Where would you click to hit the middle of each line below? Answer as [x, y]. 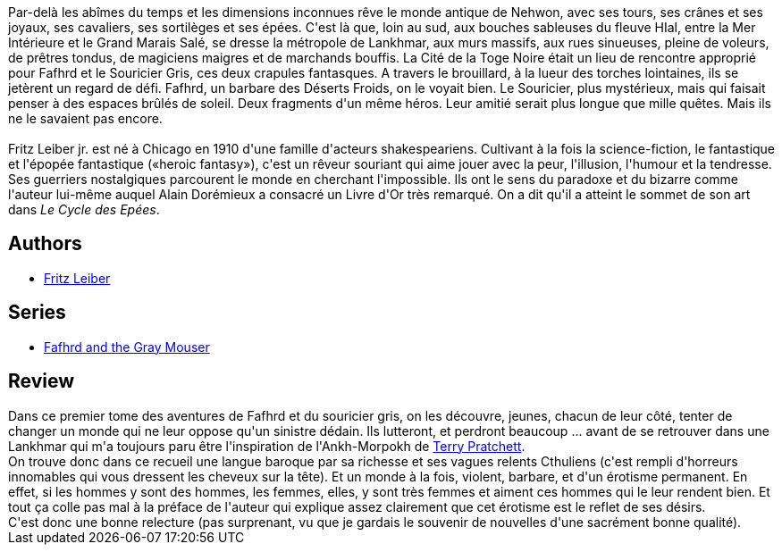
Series [37, 313]
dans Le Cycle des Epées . [84, 209]
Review [42, 381]
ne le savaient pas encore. [85, 118]
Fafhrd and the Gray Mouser [127, 347]
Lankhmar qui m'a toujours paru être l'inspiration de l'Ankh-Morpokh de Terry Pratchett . [267, 446]
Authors [45, 244]
